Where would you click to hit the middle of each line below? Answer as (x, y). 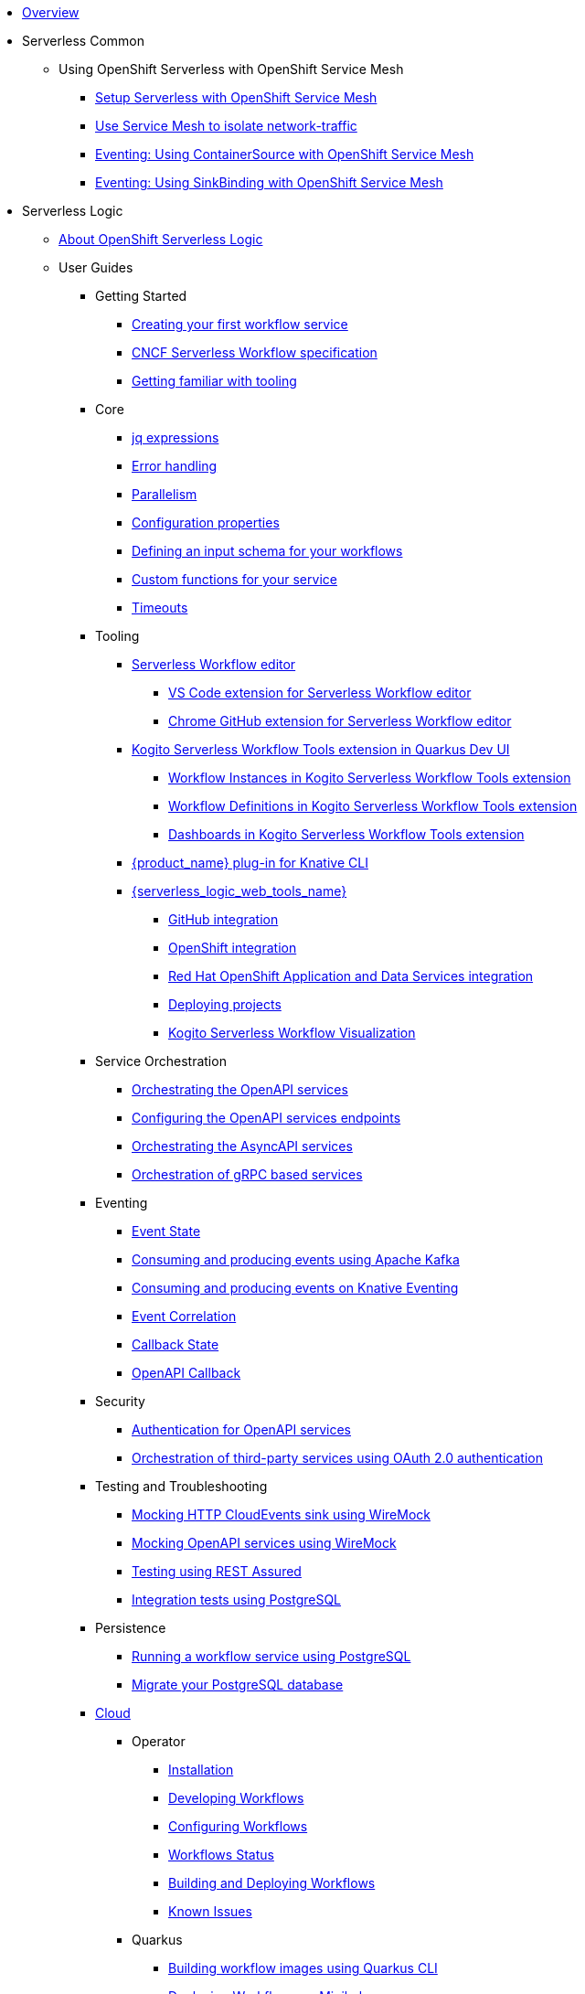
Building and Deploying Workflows (272, 1883)
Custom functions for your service (234, 579)
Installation (201, 1770)
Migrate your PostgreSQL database (238, 1685)
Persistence (131, 1628)
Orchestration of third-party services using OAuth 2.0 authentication (338, 1458)
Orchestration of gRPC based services (247, 1174)
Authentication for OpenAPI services (242, 1429)
